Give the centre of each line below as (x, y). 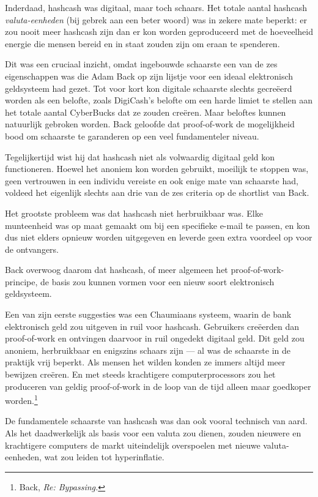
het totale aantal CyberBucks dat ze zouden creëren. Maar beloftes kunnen (146, 112)
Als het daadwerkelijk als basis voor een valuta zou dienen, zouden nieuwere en (153, 433)
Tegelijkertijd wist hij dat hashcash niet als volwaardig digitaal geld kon (140, 156)
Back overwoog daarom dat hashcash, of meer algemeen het (116, 270)
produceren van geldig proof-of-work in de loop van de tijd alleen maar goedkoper (158, 386)
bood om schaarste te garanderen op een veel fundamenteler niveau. (132, 136)
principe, (21, 281)
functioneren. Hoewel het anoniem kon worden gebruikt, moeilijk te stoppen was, (157, 169)
